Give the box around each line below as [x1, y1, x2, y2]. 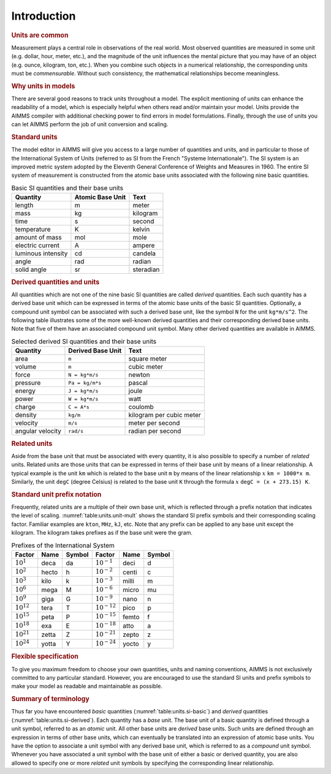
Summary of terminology [11, 695, 90, 704]
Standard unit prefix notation [11, 490, 102, 498]
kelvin [132, 225, 150, 234]
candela [132, 249, 156, 258]
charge [15, 403, 36, 411]
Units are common [11, 31, 69, 39]
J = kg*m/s [68, 388, 99, 394]
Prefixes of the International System [11, 541, 115, 549]
